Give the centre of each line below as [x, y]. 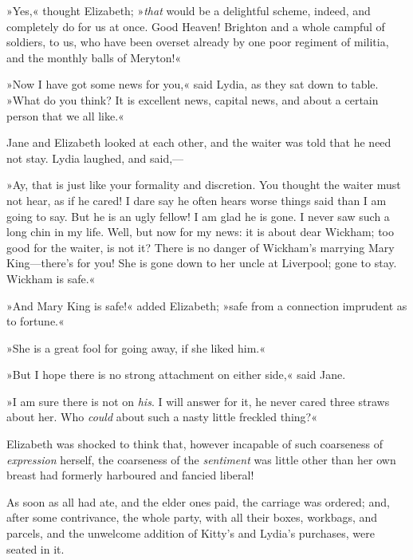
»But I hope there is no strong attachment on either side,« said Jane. [176, 375]
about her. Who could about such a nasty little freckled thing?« [162, 417]
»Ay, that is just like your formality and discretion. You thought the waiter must [204, 185]
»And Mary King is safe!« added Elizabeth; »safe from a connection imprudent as [207, 305]
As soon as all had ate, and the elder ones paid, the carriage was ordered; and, [198, 501]
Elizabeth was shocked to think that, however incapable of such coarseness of [195, 444]
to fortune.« [35, 321]
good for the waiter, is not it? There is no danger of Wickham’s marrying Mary [201, 247]
